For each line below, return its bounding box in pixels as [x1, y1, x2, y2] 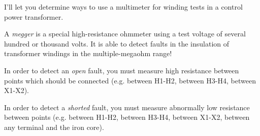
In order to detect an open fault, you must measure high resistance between [4, 65, 239, 75]
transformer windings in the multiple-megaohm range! [4, 48, 172, 59]
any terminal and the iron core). [4, 121, 104, 132]
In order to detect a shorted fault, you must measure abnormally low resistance [4, 102, 250, 112]
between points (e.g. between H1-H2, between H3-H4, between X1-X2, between [4, 112, 250, 122]
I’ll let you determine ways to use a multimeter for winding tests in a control [4, 2, 243, 12]
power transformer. [4, 11, 63, 22]
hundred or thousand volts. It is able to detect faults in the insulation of [4, 38, 230, 49]
